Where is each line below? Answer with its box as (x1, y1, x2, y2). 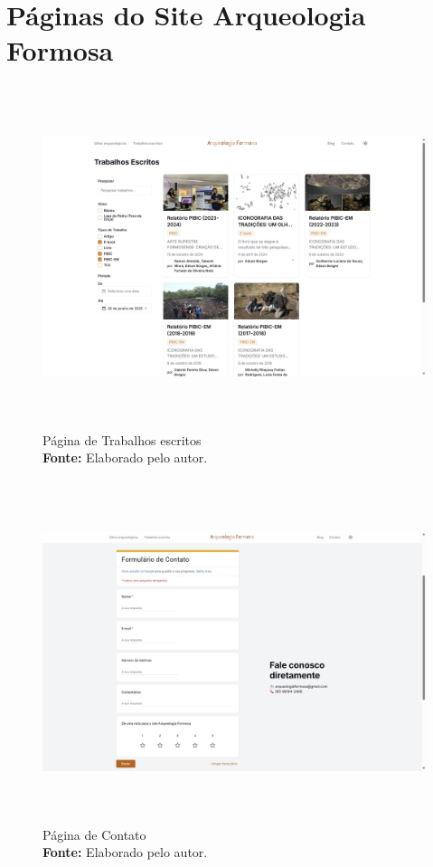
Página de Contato (42, 824, 146, 843)
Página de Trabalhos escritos (42, 430, 202, 449)
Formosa (6, 32, 114, 69)
